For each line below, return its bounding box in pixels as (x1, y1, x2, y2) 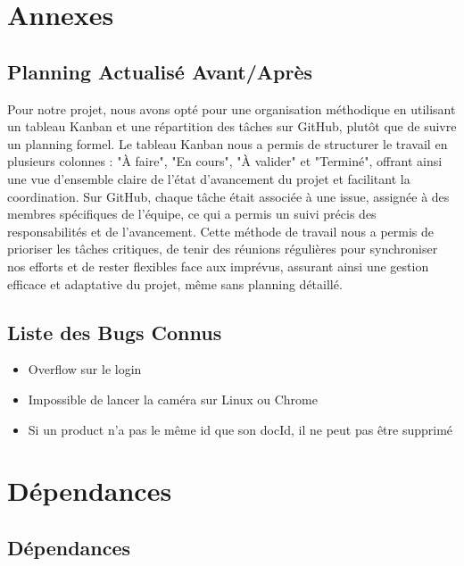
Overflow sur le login (28, 360, 142, 379)
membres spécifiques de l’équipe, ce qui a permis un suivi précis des (7, 204, 377, 223)
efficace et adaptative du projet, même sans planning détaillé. (7, 274, 343, 293)
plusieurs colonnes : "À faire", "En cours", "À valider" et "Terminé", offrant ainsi (7, 152, 443, 171)
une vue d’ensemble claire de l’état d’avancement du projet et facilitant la (7, 169, 410, 187)
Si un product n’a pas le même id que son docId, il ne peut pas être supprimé (28, 420, 453, 438)
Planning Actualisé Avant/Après (7, 57, 313, 85)
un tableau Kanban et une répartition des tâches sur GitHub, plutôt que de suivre (7, 117, 457, 136)
